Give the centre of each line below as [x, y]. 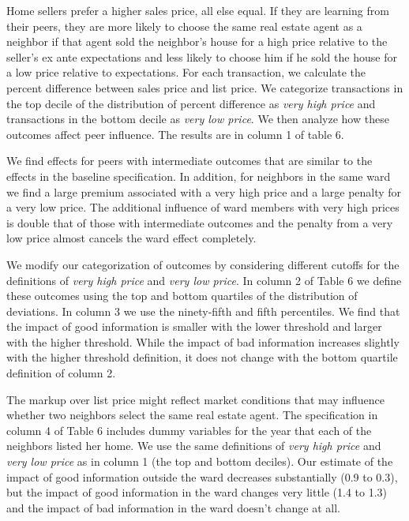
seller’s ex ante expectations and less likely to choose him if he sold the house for [202, 56]
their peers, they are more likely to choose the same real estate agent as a [184, 26]
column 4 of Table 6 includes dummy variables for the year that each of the [189, 430]
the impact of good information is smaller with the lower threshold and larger [194, 326]
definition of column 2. [61, 373]
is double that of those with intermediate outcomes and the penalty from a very [200, 222]
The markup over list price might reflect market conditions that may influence [196, 399]
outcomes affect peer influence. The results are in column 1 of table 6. [175, 134]
